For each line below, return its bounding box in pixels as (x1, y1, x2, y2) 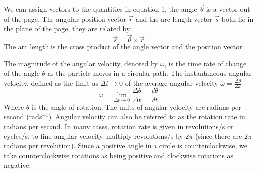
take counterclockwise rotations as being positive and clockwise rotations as (4, 150, 234, 160)
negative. (4, 160, 31, 170)
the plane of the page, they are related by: (4, 23, 132, 34)
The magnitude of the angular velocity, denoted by (4, 58, 158, 68)
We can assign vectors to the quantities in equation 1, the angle (4, 4, 197, 14)
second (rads (4, 111, 42, 122)
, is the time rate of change (164, 58, 247, 68)
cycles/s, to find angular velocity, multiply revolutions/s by (4, 130, 183, 141)
